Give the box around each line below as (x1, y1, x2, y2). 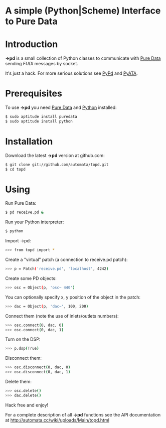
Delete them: (5, 379, 32, 385)
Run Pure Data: (5, 200, 37, 206)
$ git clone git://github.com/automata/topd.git (5, 162, 109, 167)
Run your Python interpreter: (5, 219, 64, 225)
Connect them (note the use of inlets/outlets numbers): (5, 313, 119, 319)
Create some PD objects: (5, 275, 57, 281)
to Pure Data (5, 16, 58, 27)
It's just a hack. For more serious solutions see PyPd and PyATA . (5, 70, 138, 76)
